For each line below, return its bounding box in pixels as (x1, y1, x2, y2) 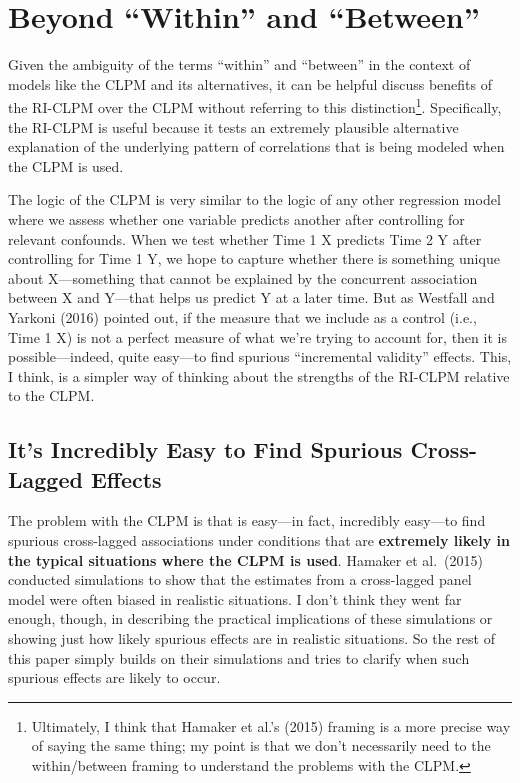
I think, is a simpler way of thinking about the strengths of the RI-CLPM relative (8, 365, 510, 386)
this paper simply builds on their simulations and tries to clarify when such (8, 647, 470, 668)
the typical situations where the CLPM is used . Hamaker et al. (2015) (8, 549, 483, 570)
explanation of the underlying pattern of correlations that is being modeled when (8, 136, 505, 157)
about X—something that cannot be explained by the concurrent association (8, 267, 478, 288)
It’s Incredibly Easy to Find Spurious (8, 434, 403, 465)
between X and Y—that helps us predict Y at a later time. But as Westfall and (8, 287, 495, 308)
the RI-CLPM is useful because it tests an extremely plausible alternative (8, 116, 459, 137)
